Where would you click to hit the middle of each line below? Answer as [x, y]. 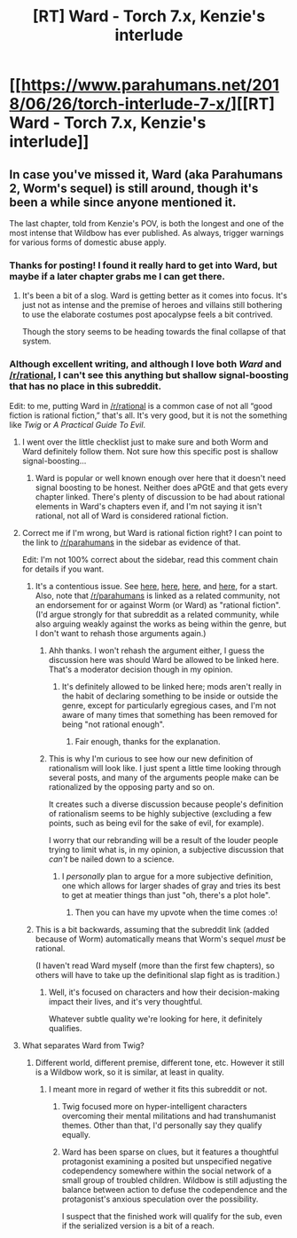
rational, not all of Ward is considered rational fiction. [132, 516]
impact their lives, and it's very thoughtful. [125, 1001]
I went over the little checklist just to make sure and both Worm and [145, 442]
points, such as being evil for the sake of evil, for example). [156, 823]
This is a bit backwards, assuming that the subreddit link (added [152, 929]
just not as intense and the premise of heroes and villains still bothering [152, 305]
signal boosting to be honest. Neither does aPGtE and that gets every [161, 487]
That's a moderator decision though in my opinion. [141, 669]
